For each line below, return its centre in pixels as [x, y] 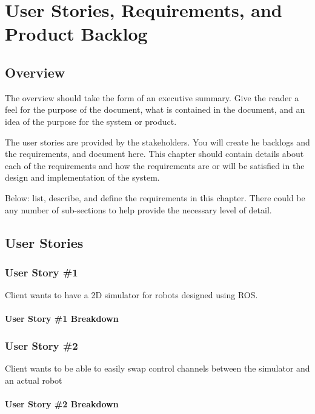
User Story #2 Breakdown [62, 403]
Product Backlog [76, 34]
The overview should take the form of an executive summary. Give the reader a [152, 97]
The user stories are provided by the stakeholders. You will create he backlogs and [157, 142]
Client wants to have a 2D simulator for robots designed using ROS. [131, 295]
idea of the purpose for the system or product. [91, 121]
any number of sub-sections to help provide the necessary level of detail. [138, 209]
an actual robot [34, 380]
